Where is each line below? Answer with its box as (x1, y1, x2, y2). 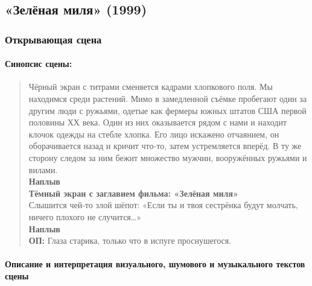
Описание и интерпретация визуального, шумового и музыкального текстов (5, 258, 305, 270)
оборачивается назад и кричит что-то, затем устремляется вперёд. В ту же (28, 139, 302, 152)
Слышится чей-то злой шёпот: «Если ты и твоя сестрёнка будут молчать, (28, 199, 298, 211)
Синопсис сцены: (5, 57, 72, 70)
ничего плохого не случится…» (28, 210, 141, 223)
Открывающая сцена (5, 31, 102, 46)
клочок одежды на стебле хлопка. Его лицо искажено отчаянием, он (28, 127, 279, 140)
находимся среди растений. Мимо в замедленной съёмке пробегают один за (28, 92, 307, 105)
